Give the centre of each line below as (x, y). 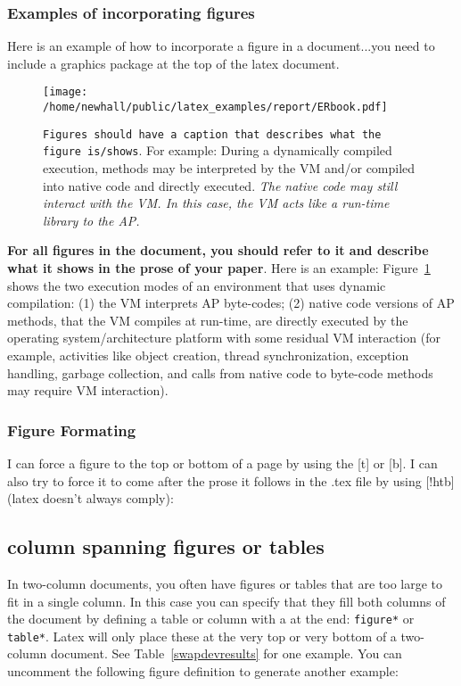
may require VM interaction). (88, 390)
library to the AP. (91, 220)
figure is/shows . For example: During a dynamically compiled (218, 150)
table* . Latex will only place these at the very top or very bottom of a (202, 636)
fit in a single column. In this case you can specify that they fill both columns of (226, 601)
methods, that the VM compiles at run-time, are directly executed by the (208, 320)
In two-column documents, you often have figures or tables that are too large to (225, 583)
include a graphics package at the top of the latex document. (173, 63)
